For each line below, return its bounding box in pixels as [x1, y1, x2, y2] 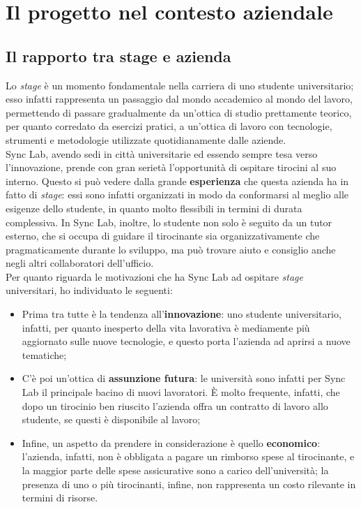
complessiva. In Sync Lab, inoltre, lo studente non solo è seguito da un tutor [6, 214, 332, 229]
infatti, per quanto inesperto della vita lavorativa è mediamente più [22, 320, 310, 335]
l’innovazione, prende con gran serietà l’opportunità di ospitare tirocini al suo [6, 160, 337, 175]
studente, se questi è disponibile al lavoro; [22, 412, 201, 427]
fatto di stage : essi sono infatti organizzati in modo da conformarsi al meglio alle [6, 187, 349, 202]
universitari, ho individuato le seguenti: [6, 283, 173, 297]
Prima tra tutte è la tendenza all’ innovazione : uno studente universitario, [22, 307, 341, 321]
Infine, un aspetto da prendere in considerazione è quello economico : [22, 435, 321, 450]
